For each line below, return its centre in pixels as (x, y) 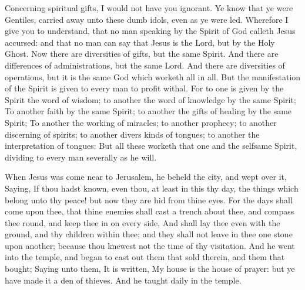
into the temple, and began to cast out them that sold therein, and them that (145, 257)
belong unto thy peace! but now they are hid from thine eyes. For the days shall (149, 199)
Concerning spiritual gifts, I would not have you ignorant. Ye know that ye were (149, 8)
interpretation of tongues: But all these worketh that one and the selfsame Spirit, (151, 146)
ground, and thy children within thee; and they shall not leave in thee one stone (149, 234)
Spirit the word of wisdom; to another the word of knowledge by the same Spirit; (150, 99)
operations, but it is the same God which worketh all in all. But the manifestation (153, 76)
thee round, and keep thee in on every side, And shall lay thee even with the (143, 222)
